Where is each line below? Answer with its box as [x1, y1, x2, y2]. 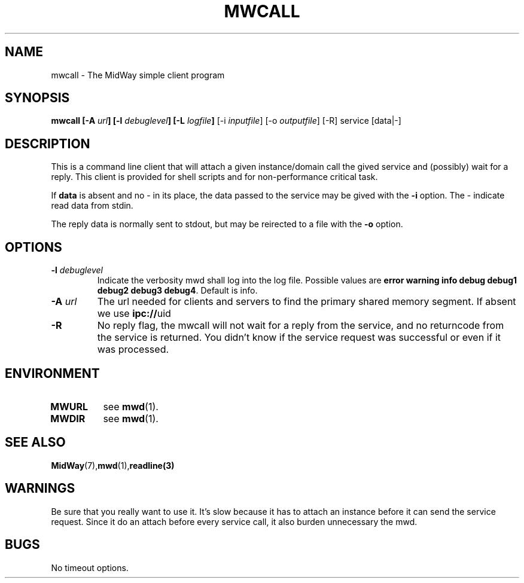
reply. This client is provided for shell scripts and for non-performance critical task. [51, 172, 378, 182]
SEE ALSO [5, 435, 66, 450]
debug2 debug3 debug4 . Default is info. [97, 285, 258, 296]
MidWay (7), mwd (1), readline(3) [51, 460, 175, 471]
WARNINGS [5, 481, 75, 496]
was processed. [97, 343, 169, 356]
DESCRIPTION [5, 136, 90, 151]
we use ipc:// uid [97, 307, 171, 320]
